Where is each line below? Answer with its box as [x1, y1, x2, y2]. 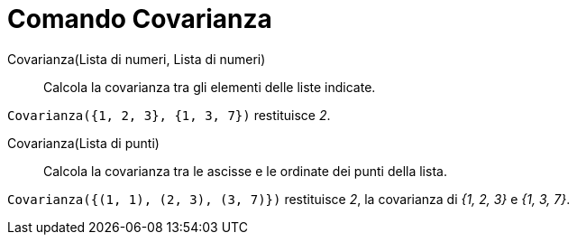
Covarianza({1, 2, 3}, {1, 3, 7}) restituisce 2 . [7, 107, 331, 123]
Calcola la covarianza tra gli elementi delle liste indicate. [43, 79, 376, 95]
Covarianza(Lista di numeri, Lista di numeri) [7, 51, 266, 67]
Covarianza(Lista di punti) [7, 135, 160, 151]
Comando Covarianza [7, 4, 272, 34]
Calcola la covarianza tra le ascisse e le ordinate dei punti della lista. [43, 163, 447, 179]
